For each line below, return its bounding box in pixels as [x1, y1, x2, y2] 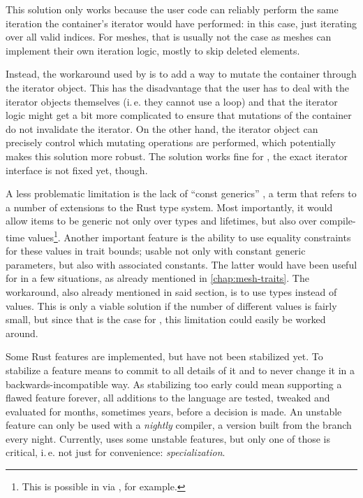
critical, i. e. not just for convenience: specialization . [6, 445, 225, 460]
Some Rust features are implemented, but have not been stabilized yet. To [6, 349, 323, 364]
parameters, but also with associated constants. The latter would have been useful [6, 257, 357, 271]
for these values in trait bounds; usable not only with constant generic [6, 243, 306, 258]
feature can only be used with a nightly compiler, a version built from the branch [6, 418, 352, 432]
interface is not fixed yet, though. [6, 162, 148, 177]
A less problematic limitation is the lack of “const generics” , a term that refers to [6, 186, 357, 201]
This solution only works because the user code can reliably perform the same [6, 2, 339, 16]
